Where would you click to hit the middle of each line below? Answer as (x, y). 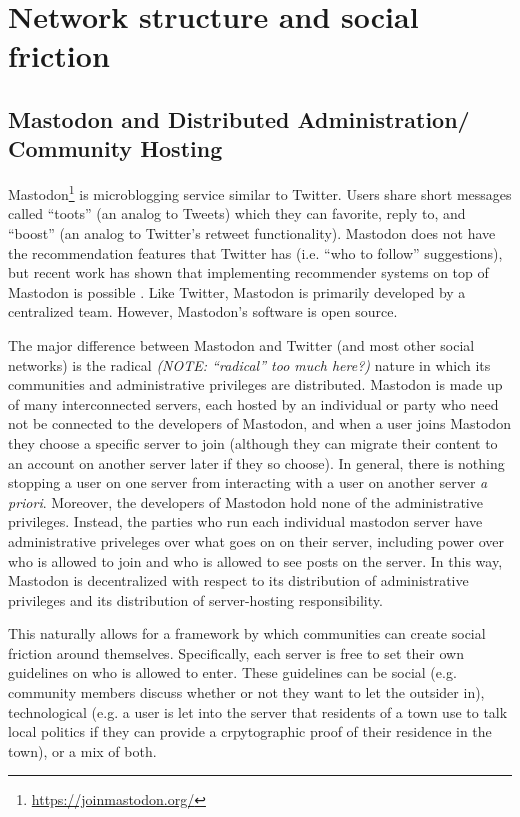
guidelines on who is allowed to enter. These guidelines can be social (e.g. (232, 672)
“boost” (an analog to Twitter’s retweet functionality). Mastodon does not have (252, 233)
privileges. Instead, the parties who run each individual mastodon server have (245, 521)
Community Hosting (115, 148)
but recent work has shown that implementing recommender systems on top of (248, 272)
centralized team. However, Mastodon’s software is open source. (203, 311)
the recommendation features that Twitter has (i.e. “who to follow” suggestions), (255, 252)
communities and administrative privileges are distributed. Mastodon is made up (255, 384)
